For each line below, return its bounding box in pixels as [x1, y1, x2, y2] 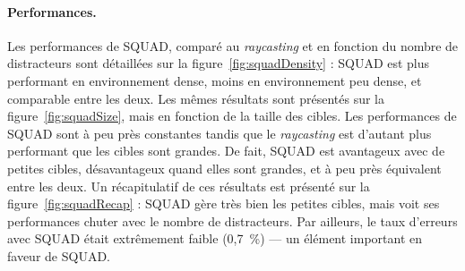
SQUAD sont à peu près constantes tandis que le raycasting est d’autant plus [7, 123, 432, 142]
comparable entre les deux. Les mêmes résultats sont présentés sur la [7, 89, 384, 107]
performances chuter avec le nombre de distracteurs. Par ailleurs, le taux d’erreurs [7, 211, 458, 230]
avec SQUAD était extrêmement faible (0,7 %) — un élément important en [7, 229, 423, 248]
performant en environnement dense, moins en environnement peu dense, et [7, 71, 422, 89]
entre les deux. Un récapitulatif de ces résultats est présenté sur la [7, 176, 370, 195]
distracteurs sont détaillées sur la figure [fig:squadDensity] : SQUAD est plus [7, 54, 430, 72]
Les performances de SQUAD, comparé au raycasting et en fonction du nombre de [7, 36, 459, 55]
